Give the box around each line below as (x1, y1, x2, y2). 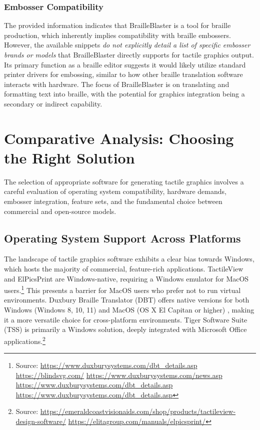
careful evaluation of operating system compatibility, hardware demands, (4, 186, 226, 196)
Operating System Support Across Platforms (4, 230, 241, 245)
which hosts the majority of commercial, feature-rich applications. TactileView (4, 263, 243, 274)
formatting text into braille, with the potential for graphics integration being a (4, 88, 245, 99)
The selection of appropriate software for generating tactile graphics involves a (4, 176, 244, 186)
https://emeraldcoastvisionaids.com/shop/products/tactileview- (40, 406, 236, 416)
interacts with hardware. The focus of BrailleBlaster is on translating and (4, 78, 229, 89)
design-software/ (15, 416, 66, 426)
